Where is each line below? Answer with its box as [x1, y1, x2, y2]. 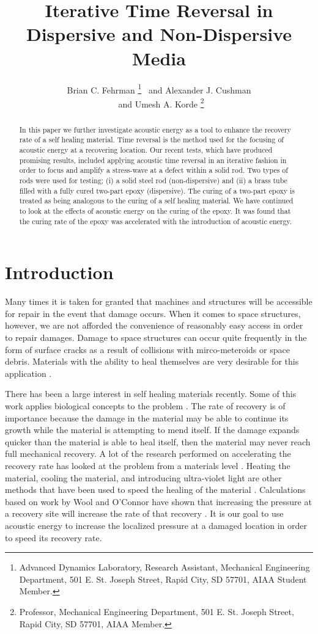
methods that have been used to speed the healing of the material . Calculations [5, 483, 306, 496]
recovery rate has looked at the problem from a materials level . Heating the [5, 459, 290, 472]
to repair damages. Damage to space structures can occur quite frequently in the [5, 331, 307, 344]
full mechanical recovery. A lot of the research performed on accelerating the [5, 447, 291, 460]
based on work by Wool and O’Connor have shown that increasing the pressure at [5, 495, 312, 508]
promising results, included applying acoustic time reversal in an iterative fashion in [19, 155, 287, 165]
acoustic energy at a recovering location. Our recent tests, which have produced [19, 145, 273, 155]
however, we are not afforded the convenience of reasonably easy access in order [5, 319, 303, 332]
